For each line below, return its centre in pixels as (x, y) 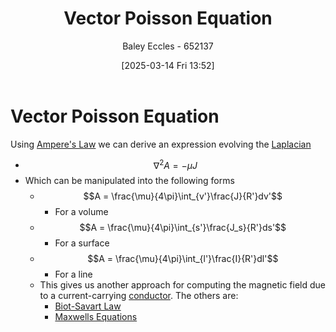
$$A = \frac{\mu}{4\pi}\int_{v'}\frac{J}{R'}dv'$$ (183, 196)
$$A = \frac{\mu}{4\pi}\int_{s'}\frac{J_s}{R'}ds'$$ (183, 228)
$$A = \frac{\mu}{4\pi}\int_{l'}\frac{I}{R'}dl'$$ (183, 259)
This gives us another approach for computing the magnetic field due (183, 285)
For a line (73, 274)
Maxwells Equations (96, 317)
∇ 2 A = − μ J (175, 164)
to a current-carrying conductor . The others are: (139, 296)
